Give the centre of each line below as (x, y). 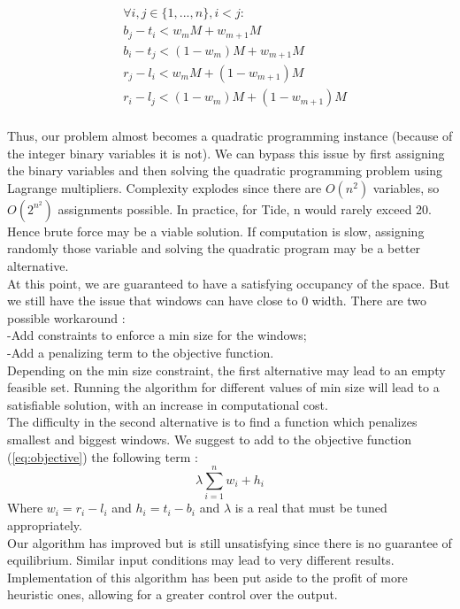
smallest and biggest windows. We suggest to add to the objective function (210, 439)
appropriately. (45, 524)
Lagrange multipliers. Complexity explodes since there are (165, 187)
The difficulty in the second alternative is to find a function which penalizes (212, 422)
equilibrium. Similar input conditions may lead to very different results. (201, 560)
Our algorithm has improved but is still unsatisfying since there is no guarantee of (230, 542)
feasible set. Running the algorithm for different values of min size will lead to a (223, 387)
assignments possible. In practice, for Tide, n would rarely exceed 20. (245, 208)
